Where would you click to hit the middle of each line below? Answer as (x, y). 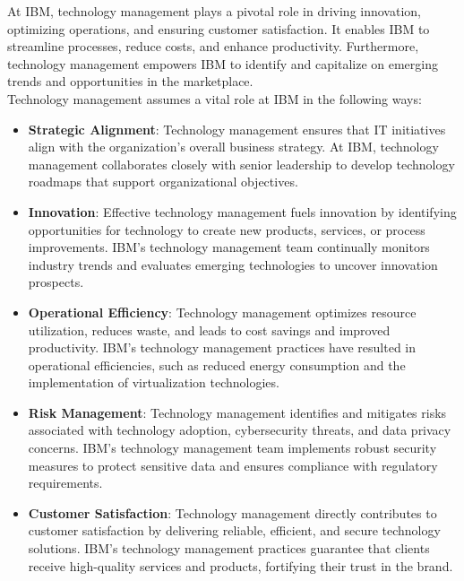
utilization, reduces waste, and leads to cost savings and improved (209, 330)
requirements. (65, 483)
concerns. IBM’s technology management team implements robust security (232, 448)
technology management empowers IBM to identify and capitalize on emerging (223, 63)
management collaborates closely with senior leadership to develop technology (241, 164)
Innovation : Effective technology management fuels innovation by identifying (242, 211)
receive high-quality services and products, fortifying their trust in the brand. (241, 565)
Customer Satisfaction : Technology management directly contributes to (232, 512)
